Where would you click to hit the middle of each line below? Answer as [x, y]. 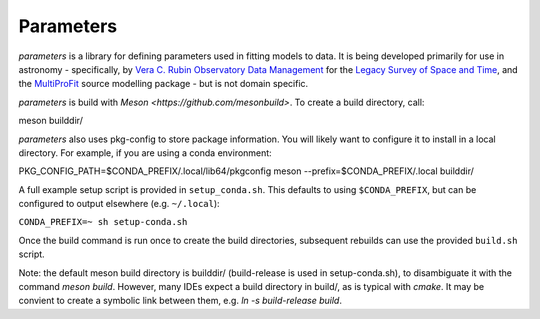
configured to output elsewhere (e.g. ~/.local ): [119, 204]
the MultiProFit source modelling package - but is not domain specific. [163, 84]
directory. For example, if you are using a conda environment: [145, 152]
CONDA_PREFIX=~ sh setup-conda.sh [103, 222]
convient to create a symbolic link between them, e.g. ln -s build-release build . [180, 301]
